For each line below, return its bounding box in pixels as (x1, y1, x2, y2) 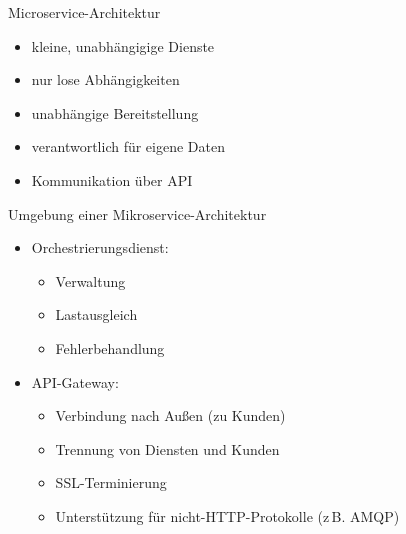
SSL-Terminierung (55, 472, 167, 493)
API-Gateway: (31, 371, 119, 392)
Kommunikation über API (31, 169, 193, 190)
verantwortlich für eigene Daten (31, 136, 225, 157)
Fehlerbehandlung (55, 337, 165, 358)
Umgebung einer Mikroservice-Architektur (8, 203, 267, 224)
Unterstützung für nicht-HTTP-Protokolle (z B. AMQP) (55, 505, 400, 526)
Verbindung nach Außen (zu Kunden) (55, 405, 286, 426)
